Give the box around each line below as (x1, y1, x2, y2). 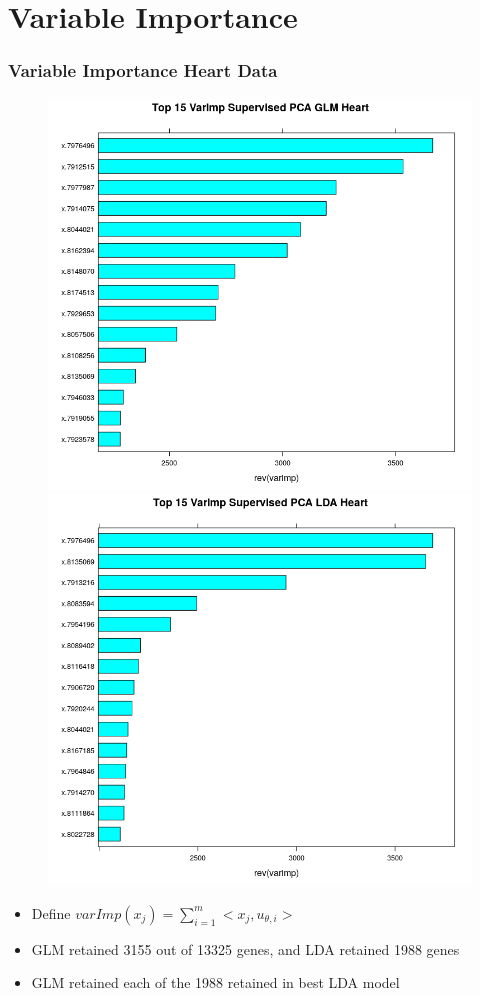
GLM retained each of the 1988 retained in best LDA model (31, 972, 400, 993)
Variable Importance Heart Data (8, 58, 278, 83)
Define (31, 902, 71, 923)
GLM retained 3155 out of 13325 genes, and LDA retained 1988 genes (31, 938, 460, 959)
